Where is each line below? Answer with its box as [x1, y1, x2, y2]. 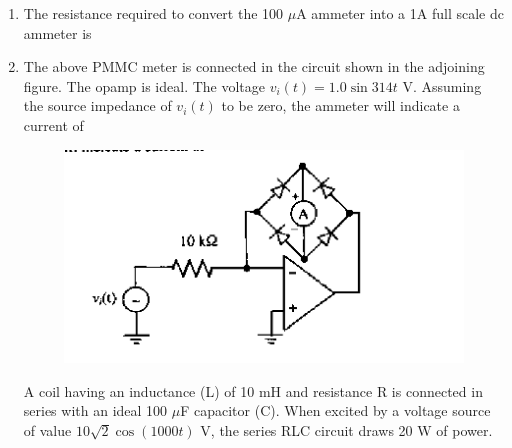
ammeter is [23, 22, 92, 43]
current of [23, 114, 84, 135]
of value [23, 419, 72, 440]
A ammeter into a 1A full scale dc [296, 3, 504, 23]
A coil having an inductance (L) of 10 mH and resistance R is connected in [23, 380, 483, 401]
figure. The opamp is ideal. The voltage [23, 75, 266, 96]
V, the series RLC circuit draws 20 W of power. [200, 419, 493, 440]
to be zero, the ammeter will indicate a [221, 95, 460, 116]
